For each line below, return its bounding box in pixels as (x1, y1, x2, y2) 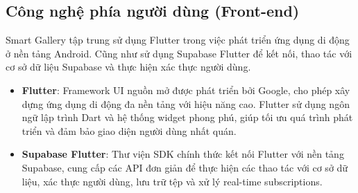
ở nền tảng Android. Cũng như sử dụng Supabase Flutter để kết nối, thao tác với (6, 46, 352, 60)
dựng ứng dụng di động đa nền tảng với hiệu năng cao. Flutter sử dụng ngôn (22, 96, 350, 111)
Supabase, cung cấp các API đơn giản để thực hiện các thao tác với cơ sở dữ (22, 160, 348, 174)
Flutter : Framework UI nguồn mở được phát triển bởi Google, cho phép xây (22, 82, 350, 97)
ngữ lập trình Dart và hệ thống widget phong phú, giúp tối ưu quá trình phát (22, 110, 353, 125)
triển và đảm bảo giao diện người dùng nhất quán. (22, 123, 237, 138)
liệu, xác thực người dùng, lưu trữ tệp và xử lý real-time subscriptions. (22, 174, 323, 188)
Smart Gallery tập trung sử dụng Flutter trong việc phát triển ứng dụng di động (6, 33, 350, 47)
